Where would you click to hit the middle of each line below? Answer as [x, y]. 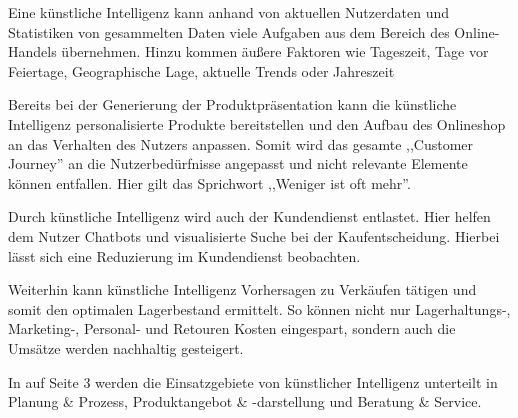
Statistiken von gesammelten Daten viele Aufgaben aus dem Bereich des [229, 31]
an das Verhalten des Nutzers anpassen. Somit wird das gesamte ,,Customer [241, 143]
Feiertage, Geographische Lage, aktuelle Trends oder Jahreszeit [201, 70]
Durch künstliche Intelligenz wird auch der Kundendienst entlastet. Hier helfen [249, 216]
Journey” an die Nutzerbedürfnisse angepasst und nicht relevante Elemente [238, 163]
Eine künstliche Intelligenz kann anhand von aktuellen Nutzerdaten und [228, 12]
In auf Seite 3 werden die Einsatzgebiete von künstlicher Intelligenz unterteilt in [253, 381]
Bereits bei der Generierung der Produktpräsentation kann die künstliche [232, 104]
